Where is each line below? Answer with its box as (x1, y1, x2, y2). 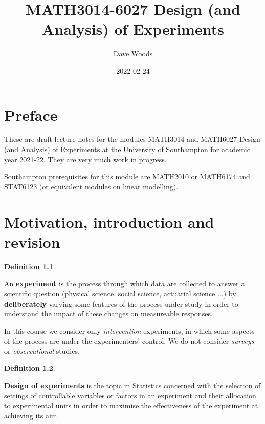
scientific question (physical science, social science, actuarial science (4, 288, 215, 299)
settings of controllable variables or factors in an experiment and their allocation (4, 390, 256, 400)
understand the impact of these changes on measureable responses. (4, 308, 213, 319)
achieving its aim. (4, 410, 59, 420)
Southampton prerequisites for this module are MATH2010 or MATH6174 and (4, 171, 250, 182)
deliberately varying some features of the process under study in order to (4, 298, 238, 309)
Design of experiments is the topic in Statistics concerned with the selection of (4, 380, 261, 391)
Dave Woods (113, 48, 153, 59)
